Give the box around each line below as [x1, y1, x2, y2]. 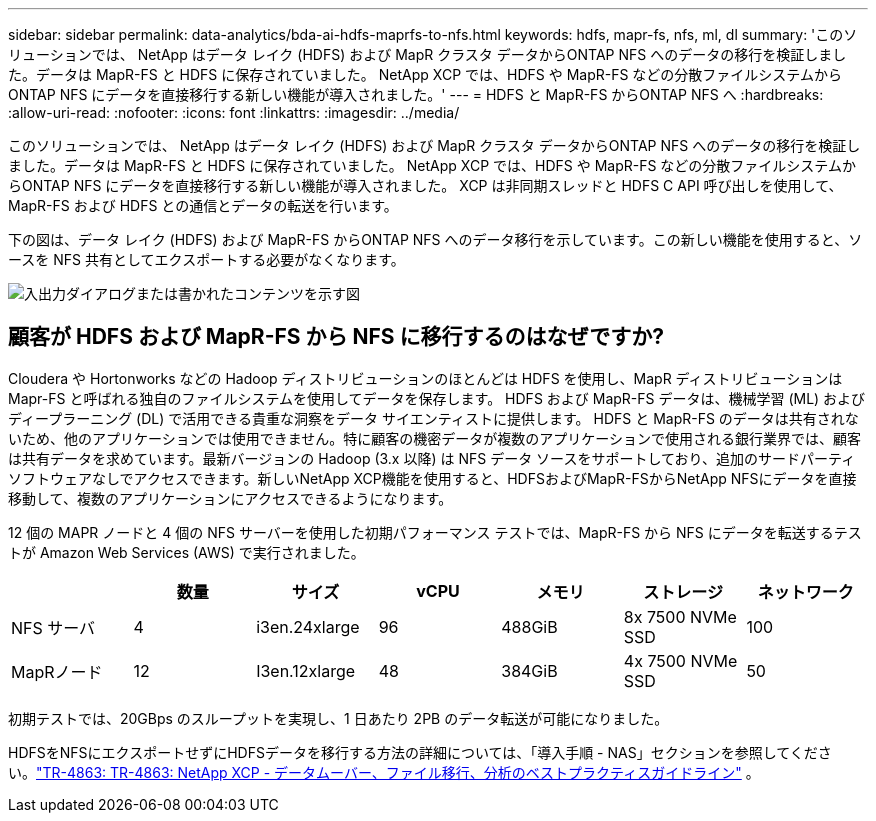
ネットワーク [757, 581, 854, 602]
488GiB [501, 616, 558, 637]
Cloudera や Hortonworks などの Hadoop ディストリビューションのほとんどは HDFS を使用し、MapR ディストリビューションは [8, 369, 843, 387]
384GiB [501, 660, 558, 681]
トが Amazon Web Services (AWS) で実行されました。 [8, 543, 365, 561]
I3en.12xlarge [256, 660, 356, 681]
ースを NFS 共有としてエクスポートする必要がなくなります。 [8, 251, 405, 268]
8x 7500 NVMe [623, 606, 737, 627]
